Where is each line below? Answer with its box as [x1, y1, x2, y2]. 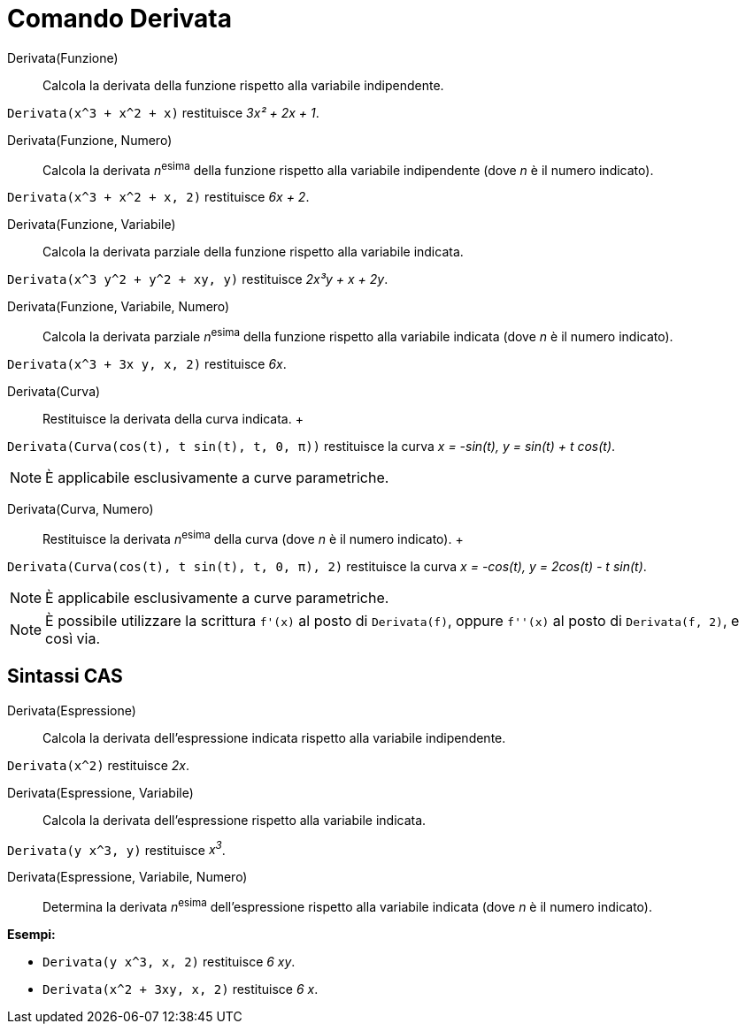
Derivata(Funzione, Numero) [7, 132, 173, 148]
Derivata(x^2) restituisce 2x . [7, 757, 190, 773]
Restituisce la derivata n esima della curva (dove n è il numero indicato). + [42, 529, 464, 546]
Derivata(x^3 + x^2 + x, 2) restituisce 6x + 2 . [7, 189, 310, 205]
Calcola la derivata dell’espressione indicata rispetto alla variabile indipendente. [42, 729, 506, 745]
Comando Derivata [7, 4, 233, 34]
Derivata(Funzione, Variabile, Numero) [7, 299, 230, 315]
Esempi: [7, 926, 56, 942]
